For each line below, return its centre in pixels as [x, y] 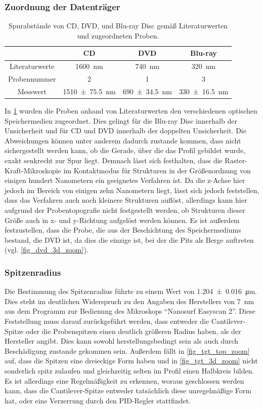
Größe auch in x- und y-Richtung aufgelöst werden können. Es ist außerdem [122, 220]
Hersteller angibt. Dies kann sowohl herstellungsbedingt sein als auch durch [122, 341]
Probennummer [32, 79]
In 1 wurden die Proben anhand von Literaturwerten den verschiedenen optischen [131, 111]
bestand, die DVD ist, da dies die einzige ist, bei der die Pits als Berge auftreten [129, 239]
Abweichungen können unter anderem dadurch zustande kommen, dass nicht [123, 140]
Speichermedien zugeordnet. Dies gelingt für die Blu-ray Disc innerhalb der [121, 120]
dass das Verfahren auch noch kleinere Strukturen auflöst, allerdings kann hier [126, 200]
